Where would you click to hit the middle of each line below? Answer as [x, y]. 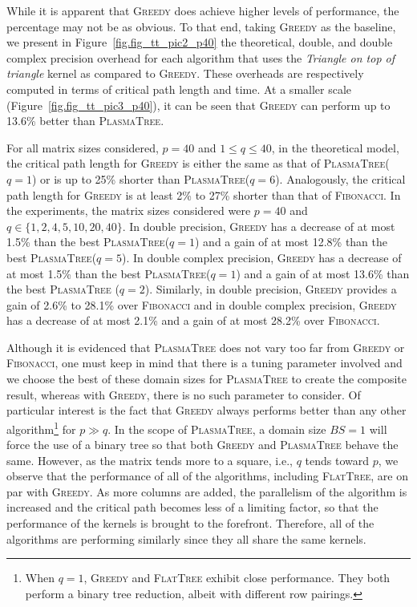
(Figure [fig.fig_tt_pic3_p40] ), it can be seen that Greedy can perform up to [198, 105]
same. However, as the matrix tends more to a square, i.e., [150, 460]
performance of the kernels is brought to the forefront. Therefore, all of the [190, 523]
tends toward [337, 460]
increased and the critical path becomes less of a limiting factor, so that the [192, 507]
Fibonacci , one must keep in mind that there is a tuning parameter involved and [204, 363]
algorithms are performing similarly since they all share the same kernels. [186, 538]
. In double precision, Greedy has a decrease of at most [259, 226]
